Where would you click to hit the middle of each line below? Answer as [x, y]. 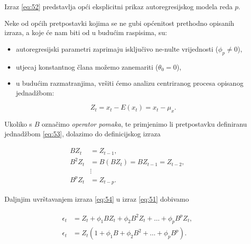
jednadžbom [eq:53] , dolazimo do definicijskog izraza [83, 133]
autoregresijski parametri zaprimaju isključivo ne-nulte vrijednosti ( [117, 48]
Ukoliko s [18, 124]
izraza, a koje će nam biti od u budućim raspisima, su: [86, 32]
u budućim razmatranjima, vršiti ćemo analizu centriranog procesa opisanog [130, 83]
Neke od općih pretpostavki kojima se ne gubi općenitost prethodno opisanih [119, 23]
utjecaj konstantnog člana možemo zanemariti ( [87, 66]
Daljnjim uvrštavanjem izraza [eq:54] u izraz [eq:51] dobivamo [97, 199]
